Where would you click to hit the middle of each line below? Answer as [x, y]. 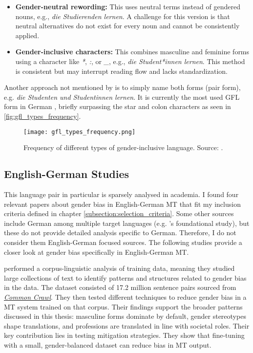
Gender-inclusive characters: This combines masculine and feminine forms [132, 52]
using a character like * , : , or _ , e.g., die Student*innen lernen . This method [130, 61]
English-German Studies [67, 174]
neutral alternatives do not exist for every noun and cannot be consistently [127, 26]
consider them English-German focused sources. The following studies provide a [123, 242]
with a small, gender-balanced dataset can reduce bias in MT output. [108, 344]
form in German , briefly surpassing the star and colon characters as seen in [117, 106]
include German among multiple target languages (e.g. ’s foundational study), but [127, 223]
